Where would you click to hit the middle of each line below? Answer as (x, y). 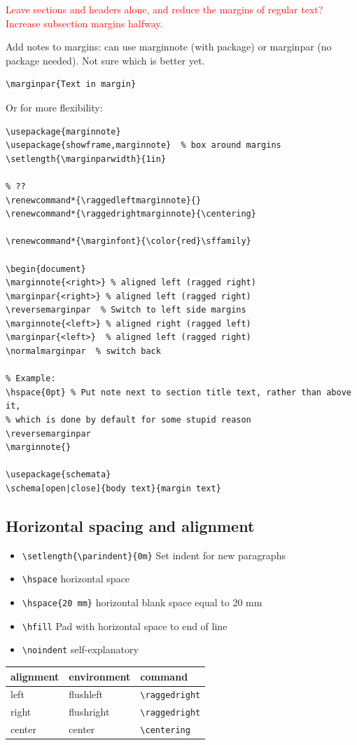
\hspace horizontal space (76, 579)
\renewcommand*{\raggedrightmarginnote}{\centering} (131, 214)
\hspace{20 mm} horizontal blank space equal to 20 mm (142, 602)
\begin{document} (46, 269)
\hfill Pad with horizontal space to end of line (125, 626)
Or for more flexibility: (54, 107)
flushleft (86, 694)
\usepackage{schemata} (58, 475)
